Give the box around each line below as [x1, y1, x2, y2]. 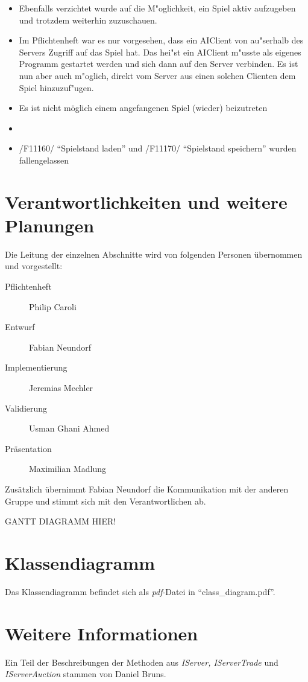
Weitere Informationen [5, 620, 198, 645]
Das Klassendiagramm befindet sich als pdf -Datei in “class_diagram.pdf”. [5, 585, 275, 598]
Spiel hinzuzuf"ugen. [19, 81, 94, 94]
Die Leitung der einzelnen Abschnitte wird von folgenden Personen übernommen [5, 247, 303, 260]
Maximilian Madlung [29, 462, 106, 475]
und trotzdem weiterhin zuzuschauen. [19, 13, 157, 26]
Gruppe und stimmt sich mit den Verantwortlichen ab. [5, 494, 206, 507]
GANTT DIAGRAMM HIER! [5, 515, 116, 527]
